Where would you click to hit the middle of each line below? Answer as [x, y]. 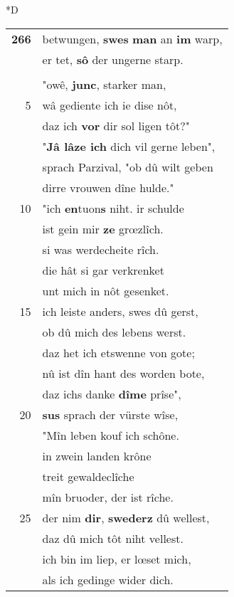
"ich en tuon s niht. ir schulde [113, 208]
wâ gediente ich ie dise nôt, [110, 105]
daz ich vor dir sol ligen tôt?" [116, 125]
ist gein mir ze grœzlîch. [103, 228]
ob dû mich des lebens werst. [114, 332]
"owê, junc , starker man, [104, 84]
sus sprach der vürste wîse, [110, 414]
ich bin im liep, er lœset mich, [117, 559]
